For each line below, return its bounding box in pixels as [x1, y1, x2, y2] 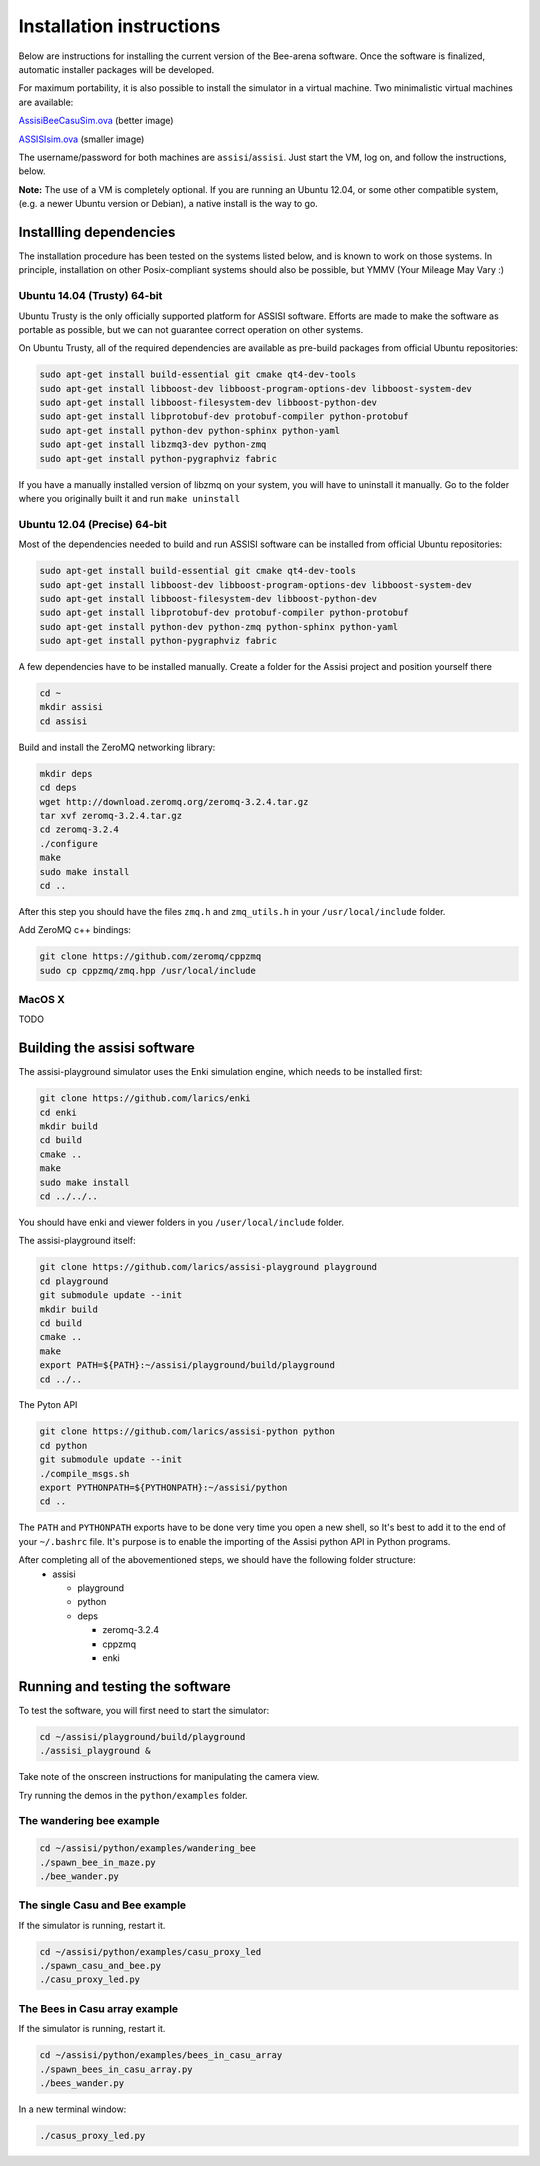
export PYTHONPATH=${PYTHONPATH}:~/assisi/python [39, 1482, 288, 1494]
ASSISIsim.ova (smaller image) [18, 133, 145, 145]
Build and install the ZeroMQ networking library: [18, 741, 216, 753]
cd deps [39, 782, 77, 794]
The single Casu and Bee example [18, 1898, 187, 1912]
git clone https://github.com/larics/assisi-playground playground [39, 1261, 378, 1273]
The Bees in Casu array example [18, 2001, 179, 2015]
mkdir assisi [39, 701, 104, 713]
